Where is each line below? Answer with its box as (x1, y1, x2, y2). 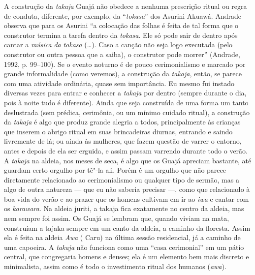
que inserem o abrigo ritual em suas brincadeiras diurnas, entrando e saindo (4, 126, 233, 136)
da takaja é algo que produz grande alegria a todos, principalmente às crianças (4, 117, 241, 127)
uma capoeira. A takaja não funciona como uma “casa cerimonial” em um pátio (4, 242, 244, 252)
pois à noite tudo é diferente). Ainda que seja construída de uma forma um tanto (4, 97, 249, 107)
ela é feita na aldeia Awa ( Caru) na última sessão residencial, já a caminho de (4, 232, 241, 243)
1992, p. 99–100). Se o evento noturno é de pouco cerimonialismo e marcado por (4, 59, 246, 69)
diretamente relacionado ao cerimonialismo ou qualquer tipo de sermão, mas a (4, 174, 239, 184)
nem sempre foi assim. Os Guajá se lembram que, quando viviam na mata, (4, 213, 229, 223)
